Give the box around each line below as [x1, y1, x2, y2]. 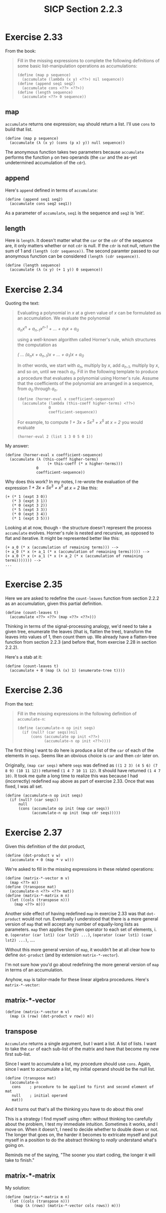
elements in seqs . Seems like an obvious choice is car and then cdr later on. [5, 753, 160, 759]
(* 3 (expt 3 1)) [11, 499, 48, 504]
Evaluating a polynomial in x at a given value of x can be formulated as [17, 310, 162, 316]
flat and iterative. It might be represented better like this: [5, 535, 120, 541]
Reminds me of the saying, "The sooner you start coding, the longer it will [5, 1152, 156, 1158]
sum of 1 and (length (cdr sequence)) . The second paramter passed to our [5, 248, 160, 254]
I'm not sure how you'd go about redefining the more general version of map [5, 962, 160, 968]
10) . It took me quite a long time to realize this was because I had [5, 773, 138, 779]
